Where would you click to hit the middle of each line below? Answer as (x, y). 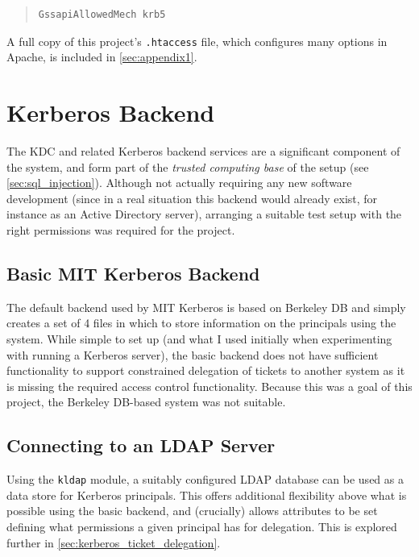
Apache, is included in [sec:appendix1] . (102, 57)
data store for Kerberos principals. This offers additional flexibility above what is (207, 495)
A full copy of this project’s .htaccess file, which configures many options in (197, 41)
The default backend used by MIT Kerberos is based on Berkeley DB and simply (206, 307)
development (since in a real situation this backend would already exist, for (192, 198)
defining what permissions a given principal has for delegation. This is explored (202, 526)
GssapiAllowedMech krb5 (102, 15)
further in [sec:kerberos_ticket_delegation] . (114, 542)
